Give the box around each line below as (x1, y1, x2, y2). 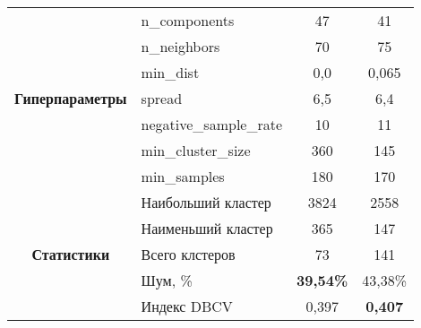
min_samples (141, 166, 225, 186)
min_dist (141, 62, 200, 82)
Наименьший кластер (141, 218, 273, 238)
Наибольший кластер (141, 192, 271, 212)
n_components (141, 10, 235, 30)
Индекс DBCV (141, 296, 233, 316)
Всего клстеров (141, 244, 236, 264)
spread (141, 88, 183, 108)
